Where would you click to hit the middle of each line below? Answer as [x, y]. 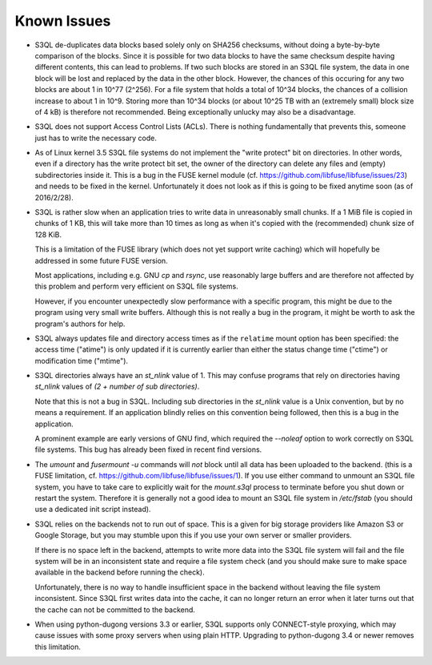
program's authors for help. [80, 324]
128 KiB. [48, 234]
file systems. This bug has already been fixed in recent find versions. [148, 449]
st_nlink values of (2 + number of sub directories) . [117, 387]
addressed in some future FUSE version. [101, 260]
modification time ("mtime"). [81, 361]
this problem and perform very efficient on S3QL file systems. [137, 286]
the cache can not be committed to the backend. [115, 610]
